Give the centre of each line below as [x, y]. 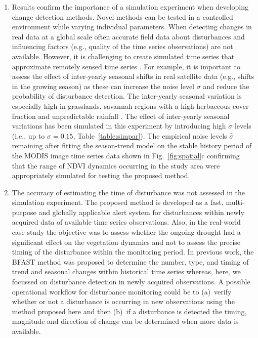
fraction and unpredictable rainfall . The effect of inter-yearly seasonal [121, 116]
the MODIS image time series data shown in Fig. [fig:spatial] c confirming [126, 155]
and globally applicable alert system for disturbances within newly [141, 212]
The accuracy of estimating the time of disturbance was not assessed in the [128, 192]
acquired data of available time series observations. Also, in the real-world [126, 222]
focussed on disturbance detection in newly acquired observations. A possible [131, 282]
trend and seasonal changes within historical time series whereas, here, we [126, 271]
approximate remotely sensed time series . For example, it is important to [126, 66]
